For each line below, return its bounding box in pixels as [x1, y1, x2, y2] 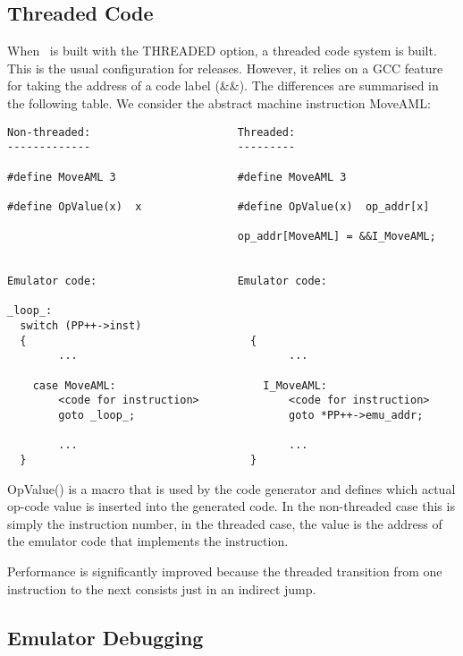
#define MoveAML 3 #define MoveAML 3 [7, 170, 347, 183]
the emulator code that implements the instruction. [7, 532, 289, 550]
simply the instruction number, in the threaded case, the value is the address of [7, 514, 442, 532]
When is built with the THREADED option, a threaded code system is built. [7, 41, 437, 60]
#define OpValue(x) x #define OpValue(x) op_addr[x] [7, 200, 430, 213]
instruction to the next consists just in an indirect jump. [7, 579, 316, 598]
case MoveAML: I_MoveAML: [32, 379, 327, 392]
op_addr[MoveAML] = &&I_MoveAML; [237, 230, 436, 243]
